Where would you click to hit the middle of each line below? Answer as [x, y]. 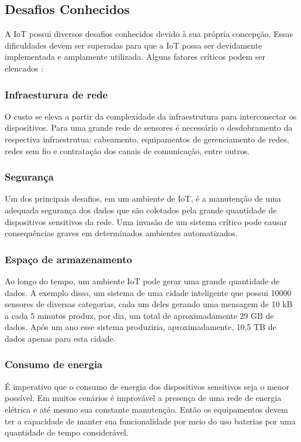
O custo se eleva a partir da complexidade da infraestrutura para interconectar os [151, 116]
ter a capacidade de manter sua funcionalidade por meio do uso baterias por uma [150, 421]
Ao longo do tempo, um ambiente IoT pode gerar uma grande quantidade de [142, 280]
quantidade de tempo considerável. [67, 432]
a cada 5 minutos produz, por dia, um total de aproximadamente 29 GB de [139, 315]
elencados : [24, 68]
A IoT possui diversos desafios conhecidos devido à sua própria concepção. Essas [149, 34]
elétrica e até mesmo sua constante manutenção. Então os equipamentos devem [146, 409]
